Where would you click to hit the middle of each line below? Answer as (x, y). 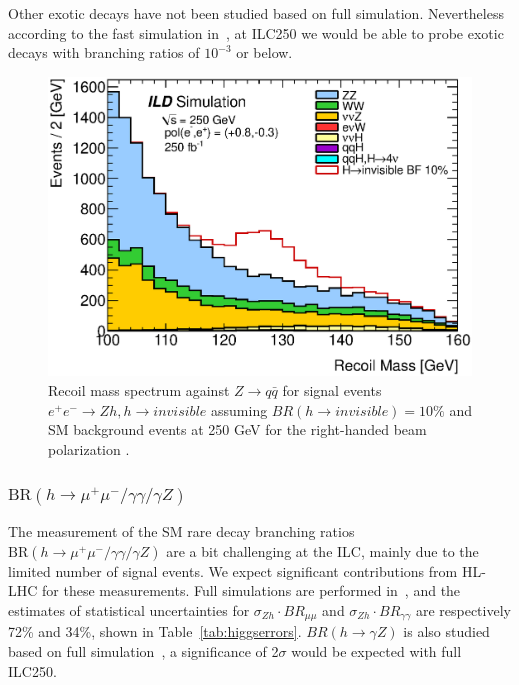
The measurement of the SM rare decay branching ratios (181, 531)
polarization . (89, 448)
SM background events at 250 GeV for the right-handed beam (237, 429)
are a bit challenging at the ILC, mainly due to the (322, 550)
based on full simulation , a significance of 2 (143, 650)
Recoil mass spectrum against (139, 390)
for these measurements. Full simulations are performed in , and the (251, 590)
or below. (264, 52)
